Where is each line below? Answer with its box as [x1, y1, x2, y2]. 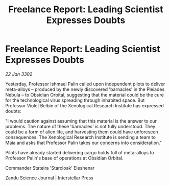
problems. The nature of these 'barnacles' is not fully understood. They [5, 123, 156, 129]
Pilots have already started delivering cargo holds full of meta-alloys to [5, 149, 154, 155]
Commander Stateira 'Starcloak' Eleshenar [5, 165, 95, 171]
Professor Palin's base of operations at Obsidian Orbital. [5, 155, 124, 161]
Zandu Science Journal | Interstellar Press [5, 175, 93, 181]
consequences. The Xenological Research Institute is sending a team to [5, 134, 156, 140]
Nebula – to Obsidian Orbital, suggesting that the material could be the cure [5, 91, 164, 98]
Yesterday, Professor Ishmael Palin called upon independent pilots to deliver [5, 81, 165, 87]
